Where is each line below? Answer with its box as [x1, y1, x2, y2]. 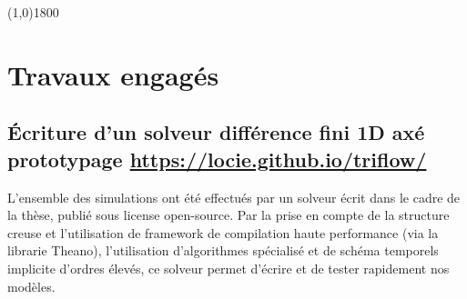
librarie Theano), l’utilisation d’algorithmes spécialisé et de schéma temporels [7, 241, 439, 260]
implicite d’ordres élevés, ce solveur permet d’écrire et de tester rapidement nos [7, 258, 450, 277]
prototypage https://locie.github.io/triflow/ [7, 145, 427, 173]
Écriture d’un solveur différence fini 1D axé [7, 118, 425, 146]
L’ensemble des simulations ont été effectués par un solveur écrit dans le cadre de [7, 187, 461, 206]
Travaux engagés [7, 55, 219, 93]
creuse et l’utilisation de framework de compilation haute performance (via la [7, 223, 439, 242]
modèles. [7, 276, 56, 295]
